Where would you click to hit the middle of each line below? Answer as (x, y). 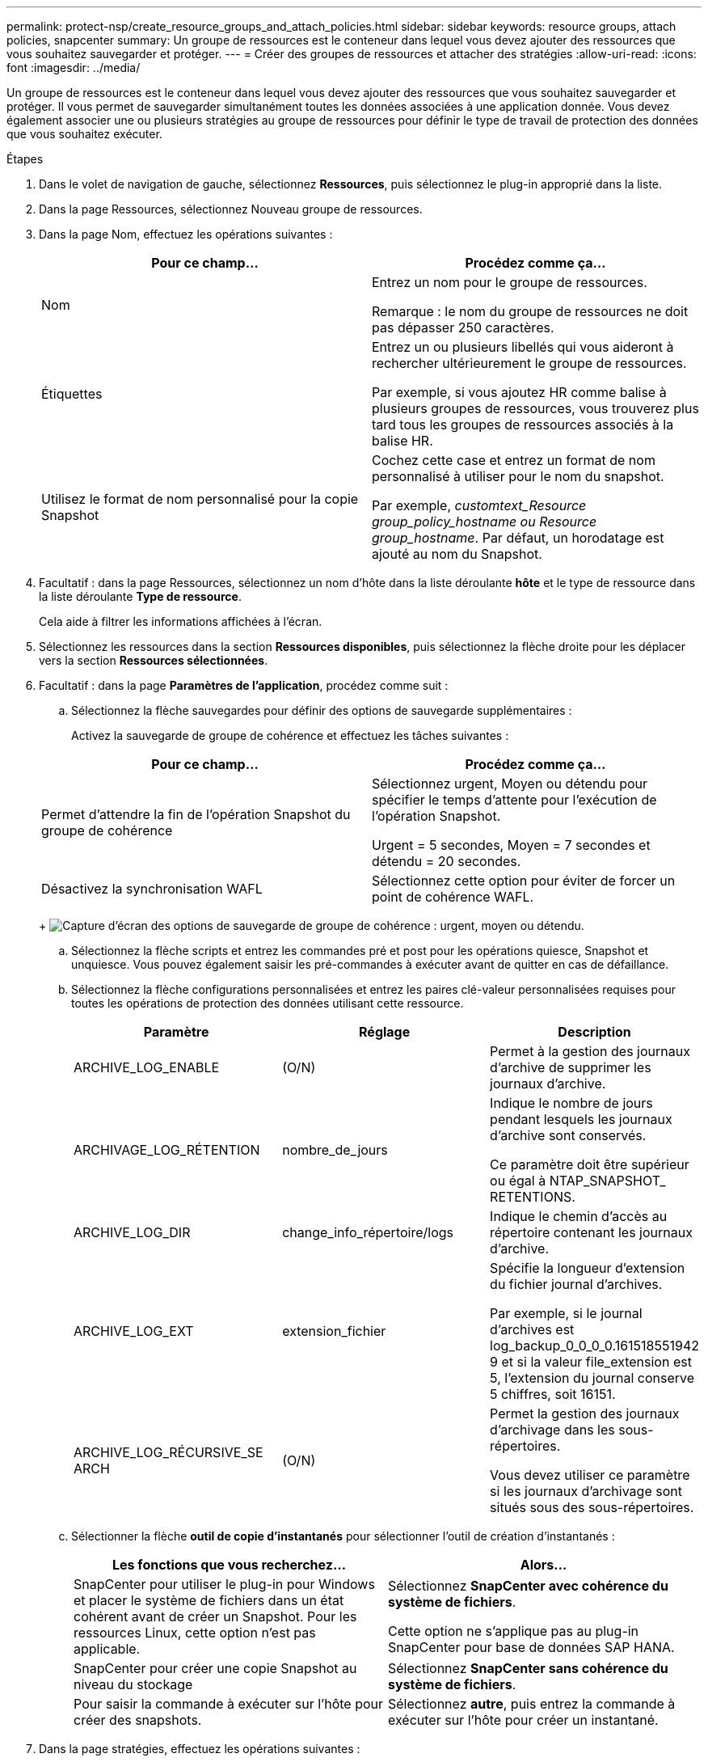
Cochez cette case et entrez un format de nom (514, 460)
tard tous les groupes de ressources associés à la (523, 425)
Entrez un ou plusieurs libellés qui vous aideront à (523, 347)
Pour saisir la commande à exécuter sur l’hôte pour (229, 1704)
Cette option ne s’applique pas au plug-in (514, 1631)
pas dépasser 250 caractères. (463, 327)
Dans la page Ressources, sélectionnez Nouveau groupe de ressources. (231, 209)
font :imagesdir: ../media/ (74, 68)
